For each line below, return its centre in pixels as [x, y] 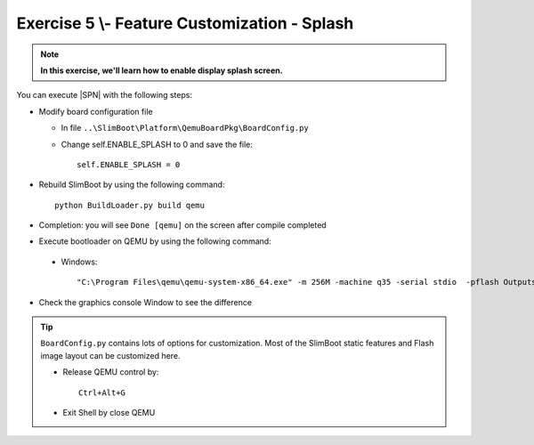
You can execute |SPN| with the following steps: [105, 95]
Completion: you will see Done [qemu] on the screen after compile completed [182, 225]
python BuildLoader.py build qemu [129, 205]
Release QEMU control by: [111, 372]
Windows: [79, 262]
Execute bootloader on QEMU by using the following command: [155, 241]
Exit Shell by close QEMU [109, 412]
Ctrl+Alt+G [102, 392]
